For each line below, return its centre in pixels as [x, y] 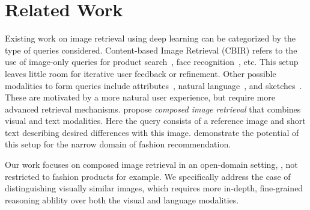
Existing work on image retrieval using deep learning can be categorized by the [150, 38]
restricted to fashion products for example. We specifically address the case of [148, 176]
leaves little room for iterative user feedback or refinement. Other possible [141, 73]
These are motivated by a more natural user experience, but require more [140, 97]
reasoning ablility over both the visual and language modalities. [122, 199]
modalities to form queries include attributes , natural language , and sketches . [153, 85]
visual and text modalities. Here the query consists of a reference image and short [155, 121]
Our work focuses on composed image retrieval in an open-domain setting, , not [151, 165]
